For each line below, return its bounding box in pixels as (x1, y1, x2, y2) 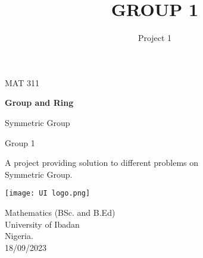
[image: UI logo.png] (5, 189, 90, 198)
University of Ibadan (5, 218, 80, 230)
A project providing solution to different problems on (5, 156, 199, 169)
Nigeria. (5, 229, 33, 242)
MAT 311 (5, 76, 39, 89)
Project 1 (138, 32, 172, 44)
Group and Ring (5, 96, 74, 109)
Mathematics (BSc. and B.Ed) (5, 206, 115, 218)
